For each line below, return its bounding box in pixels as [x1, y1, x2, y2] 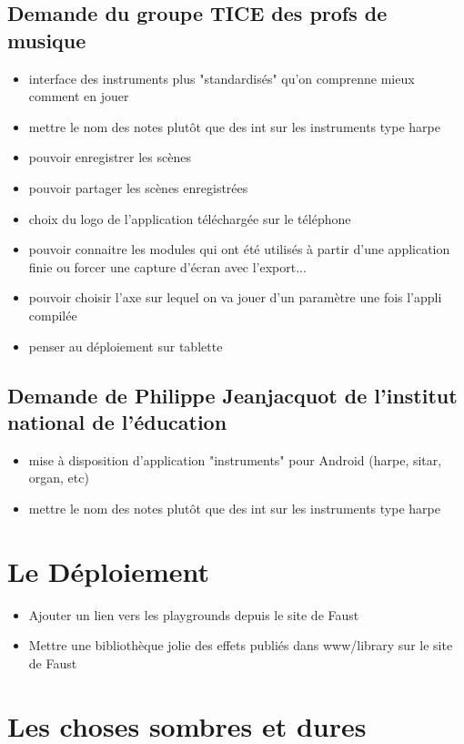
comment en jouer [28, 87, 129, 106]
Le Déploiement [7, 552, 210, 589]
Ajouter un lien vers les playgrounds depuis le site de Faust [28, 605, 359, 624]
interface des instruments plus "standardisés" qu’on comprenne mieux [28, 68, 415, 87]
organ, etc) [28, 468, 89, 487]
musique [7, 25, 86, 54]
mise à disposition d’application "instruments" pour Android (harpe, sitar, [28, 450, 442, 469]
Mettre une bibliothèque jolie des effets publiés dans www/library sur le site [28, 636, 453, 655]
